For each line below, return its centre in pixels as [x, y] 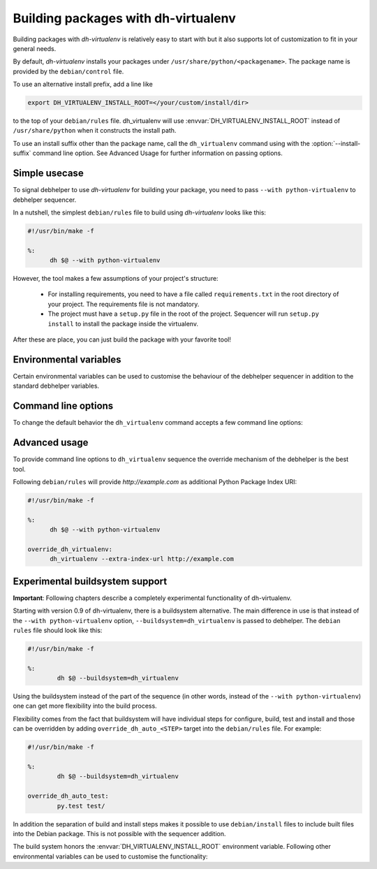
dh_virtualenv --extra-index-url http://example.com [142, 559]
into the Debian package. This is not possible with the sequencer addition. [119, 833]
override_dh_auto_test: [68, 796]
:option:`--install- [336, 143]
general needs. [35, 48]
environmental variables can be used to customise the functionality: [110, 856]
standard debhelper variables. [56, 386]
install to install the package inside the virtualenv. [123, 323]
